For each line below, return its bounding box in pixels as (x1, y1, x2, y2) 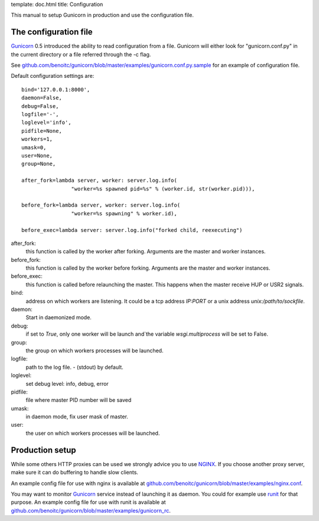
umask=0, (21, 144, 47, 150)
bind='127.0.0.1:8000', (21, 86, 90, 93)
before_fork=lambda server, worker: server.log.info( (21, 202, 180, 209)
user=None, (21, 152, 53, 159)
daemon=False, (21, 94, 62, 101)
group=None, (21, 160, 56, 168)
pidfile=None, (21, 127, 62, 134)
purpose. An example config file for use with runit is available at (11, 499, 166, 506)
